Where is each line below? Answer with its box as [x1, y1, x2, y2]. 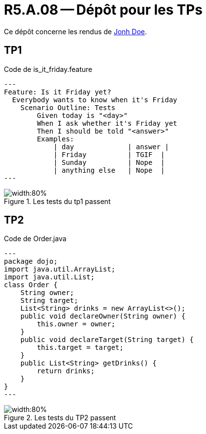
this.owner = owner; [37, 320, 115, 328]
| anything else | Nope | [53, 166, 165, 174]
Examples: [37, 135, 74, 143]
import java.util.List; [4, 273, 95, 281]
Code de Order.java [4, 234, 67, 243]
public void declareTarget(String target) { [20, 336, 194, 344]
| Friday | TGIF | [53, 150, 165, 159]
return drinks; [37, 367, 95, 375]
